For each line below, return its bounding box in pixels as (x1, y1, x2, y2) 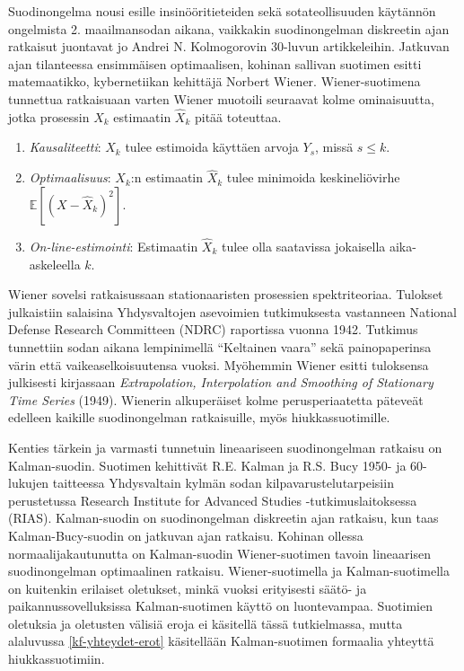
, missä (315, 137, 354, 156)
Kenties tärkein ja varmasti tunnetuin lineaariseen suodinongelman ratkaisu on (8, 437, 442, 456)
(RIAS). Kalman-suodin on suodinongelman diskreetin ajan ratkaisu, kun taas (8, 508, 439, 527)
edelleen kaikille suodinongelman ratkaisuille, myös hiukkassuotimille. (8, 408, 390, 427)
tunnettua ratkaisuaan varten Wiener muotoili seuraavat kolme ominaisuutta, (8, 89, 434, 108)
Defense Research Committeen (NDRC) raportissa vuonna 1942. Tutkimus (8, 320, 418, 339)
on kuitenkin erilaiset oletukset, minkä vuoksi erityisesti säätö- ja (8, 578, 367, 597)
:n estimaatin (130, 168, 204, 187)
